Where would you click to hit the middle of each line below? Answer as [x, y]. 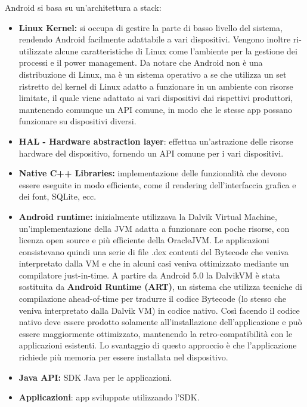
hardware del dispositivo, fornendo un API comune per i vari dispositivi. [151, 153]
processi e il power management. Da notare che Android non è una [141, 62]
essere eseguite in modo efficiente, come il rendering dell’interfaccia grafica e [157, 184]
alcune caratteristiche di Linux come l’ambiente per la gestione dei [176, 51]
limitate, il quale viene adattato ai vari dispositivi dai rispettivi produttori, [156, 98]
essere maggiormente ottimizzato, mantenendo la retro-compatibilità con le [156, 333]
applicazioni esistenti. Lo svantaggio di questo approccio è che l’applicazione [158, 345]
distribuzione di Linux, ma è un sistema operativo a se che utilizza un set [153, 74]
